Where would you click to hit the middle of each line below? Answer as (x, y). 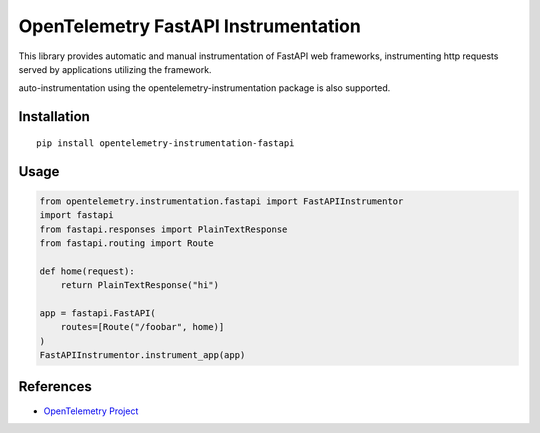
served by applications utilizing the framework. (115, 69)
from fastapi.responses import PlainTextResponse (163, 229)
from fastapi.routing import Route (126, 243)
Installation (54, 116)
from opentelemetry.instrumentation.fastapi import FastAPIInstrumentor (221, 201)
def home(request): (87, 271)
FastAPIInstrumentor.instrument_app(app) (142, 355)
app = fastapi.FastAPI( (98, 313)
